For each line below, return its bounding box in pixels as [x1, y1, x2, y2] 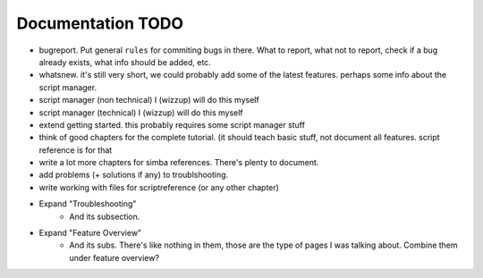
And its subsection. [69, 211, 140, 222]
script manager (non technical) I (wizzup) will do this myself [38, 95, 259, 105]
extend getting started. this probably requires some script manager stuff [38, 119, 306, 130]
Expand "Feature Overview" [38, 228, 142, 239]
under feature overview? [69, 252, 160, 263]
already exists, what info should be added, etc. [38, 56, 212, 67]
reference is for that [38, 144, 113, 156]
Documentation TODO [16, 13, 183, 33]
